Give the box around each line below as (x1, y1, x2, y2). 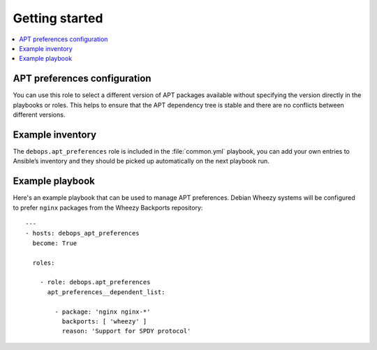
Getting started (13, 10, 103, 26)
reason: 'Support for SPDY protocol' (61, 327, 191, 335)
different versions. (13, 110, 66, 119)
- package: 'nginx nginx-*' (54, 307, 151, 316)
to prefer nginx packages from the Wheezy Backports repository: (13, 203, 203, 212)
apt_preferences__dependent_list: (47, 288, 165, 296)
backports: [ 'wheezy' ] (61, 317, 147, 325)
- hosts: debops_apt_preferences (25, 229, 140, 238)
